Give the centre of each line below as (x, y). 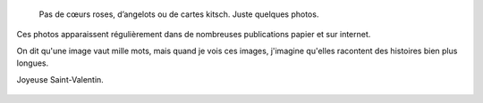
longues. (33, 63)
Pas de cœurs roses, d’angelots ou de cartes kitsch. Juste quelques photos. (179, 14)
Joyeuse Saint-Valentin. (60, 79)
